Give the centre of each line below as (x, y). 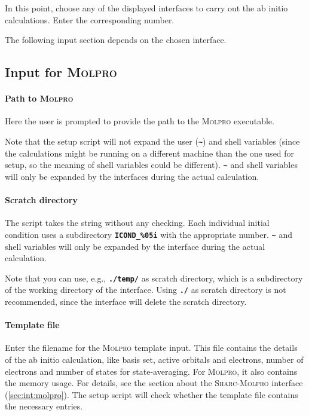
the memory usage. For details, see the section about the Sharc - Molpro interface (154, 383)
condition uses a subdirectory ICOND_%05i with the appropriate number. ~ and (149, 234)
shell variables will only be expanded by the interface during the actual (135, 246)
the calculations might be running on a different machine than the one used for (150, 153)
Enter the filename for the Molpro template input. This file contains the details (151, 348)
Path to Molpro (39, 98)
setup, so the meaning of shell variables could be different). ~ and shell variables (151, 165)
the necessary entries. (44, 406)
